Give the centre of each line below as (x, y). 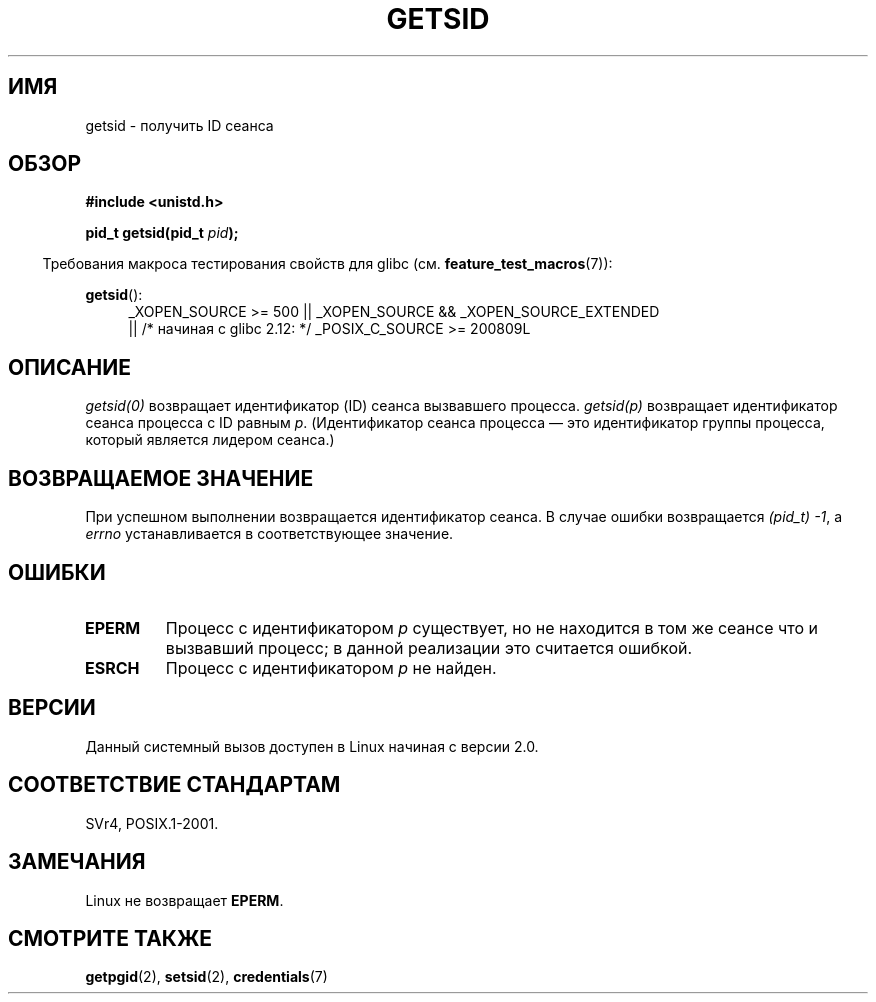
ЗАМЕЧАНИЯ (77, 862)
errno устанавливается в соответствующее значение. (269, 534)
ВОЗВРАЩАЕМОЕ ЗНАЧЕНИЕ (161, 478)
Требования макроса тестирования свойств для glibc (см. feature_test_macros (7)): (327, 264)
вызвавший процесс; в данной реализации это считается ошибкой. (429, 647)
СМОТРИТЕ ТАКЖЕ (110, 938)
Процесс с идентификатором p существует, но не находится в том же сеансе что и (491, 627)
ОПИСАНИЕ (69, 367)
